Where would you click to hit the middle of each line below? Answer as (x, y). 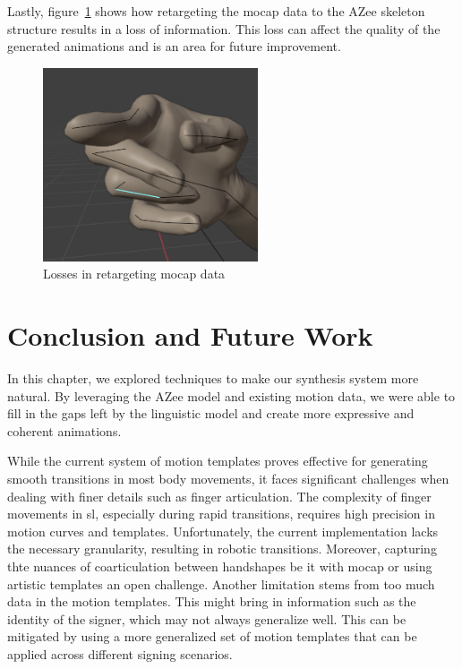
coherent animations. (64, 430)
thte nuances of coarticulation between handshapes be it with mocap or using (220, 566)
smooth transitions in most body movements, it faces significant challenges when (228, 479)
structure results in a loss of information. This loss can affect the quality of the (224, 28)
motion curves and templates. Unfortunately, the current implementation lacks (223, 531)
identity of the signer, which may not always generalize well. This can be (207, 618)
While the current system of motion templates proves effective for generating (218, 461)
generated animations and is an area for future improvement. (174, 46)
